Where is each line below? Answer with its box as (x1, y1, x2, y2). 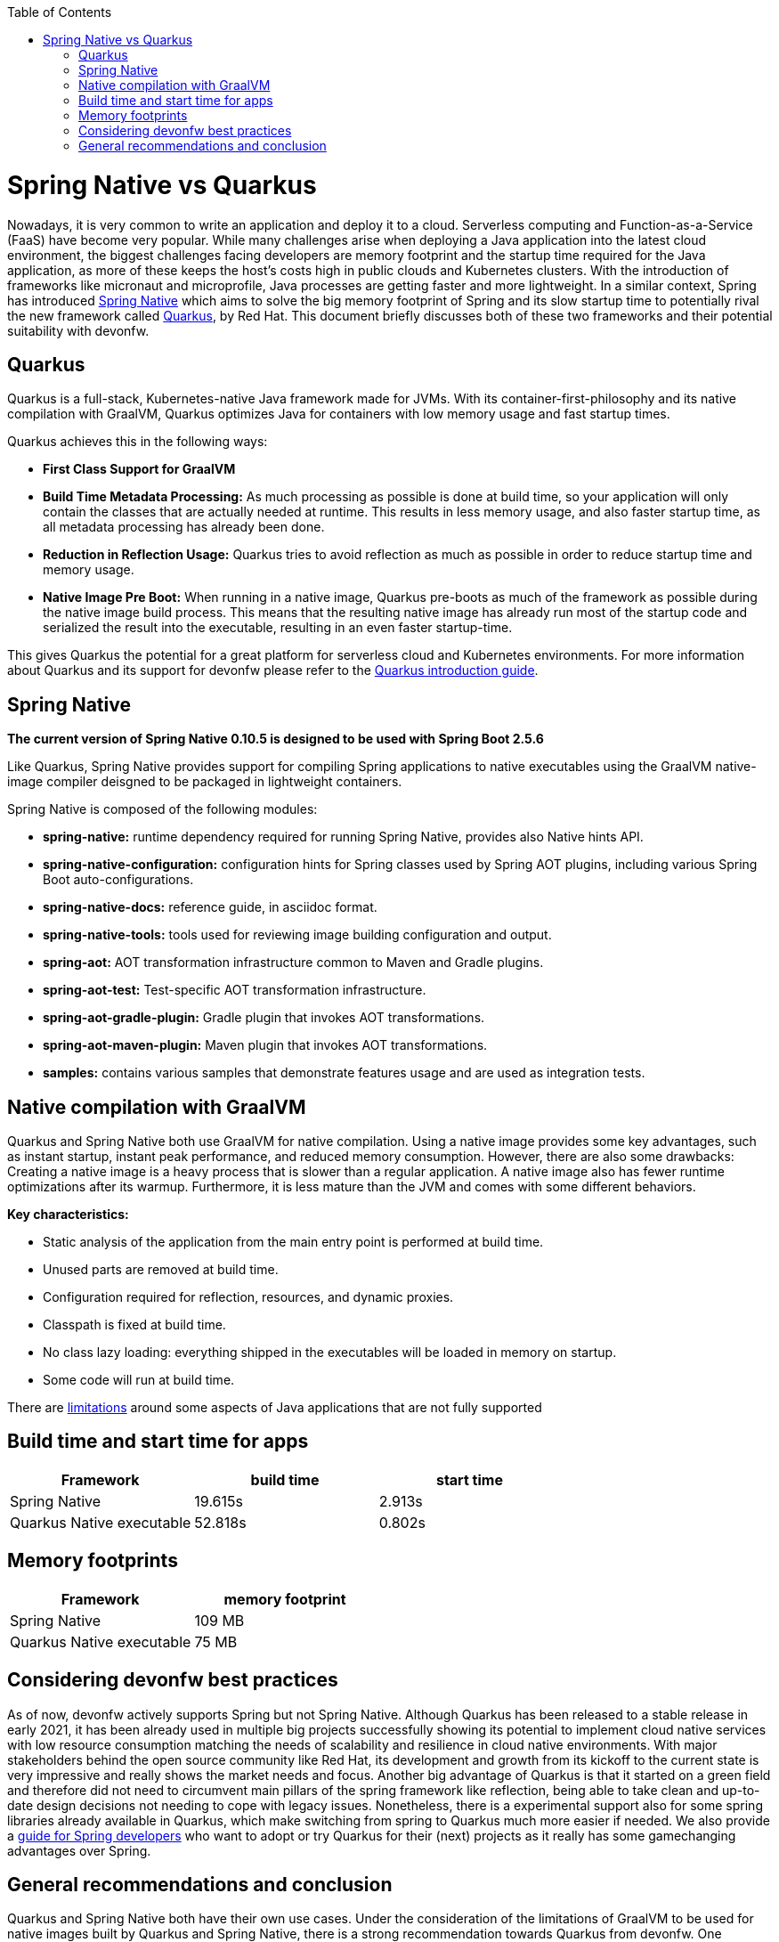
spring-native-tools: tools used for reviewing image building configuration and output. (43, 927, 552, 943)
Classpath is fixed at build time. (43, 1317, 226, 1333)
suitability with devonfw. (7, 322, 150, 338)
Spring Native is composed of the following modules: (7, 801, 318, 817)
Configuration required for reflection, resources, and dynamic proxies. (43, 1289, 454, 1305)
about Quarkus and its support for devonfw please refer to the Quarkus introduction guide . (7, 662, 539, 678)
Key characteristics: (7, 1207, 129, 1223)
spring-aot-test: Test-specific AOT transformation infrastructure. (43, 982, 426, 998)
